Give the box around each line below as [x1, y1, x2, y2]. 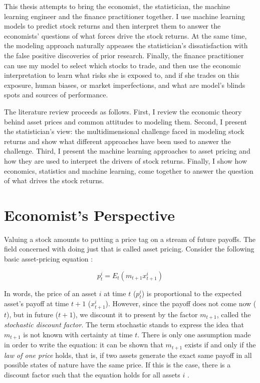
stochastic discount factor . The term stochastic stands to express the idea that [4, 319, 244, 329]
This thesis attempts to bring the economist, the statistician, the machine [4, 1, 230, 11]
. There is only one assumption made [137, 329, 251, 339]
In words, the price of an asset [4, 288, 97, 298]
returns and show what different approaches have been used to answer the [4, 136, 231, 146]
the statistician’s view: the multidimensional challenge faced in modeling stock [4, 126, 244, 137]
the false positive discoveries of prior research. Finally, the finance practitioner [4, 50, 244, 60]
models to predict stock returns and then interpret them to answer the [4, 21, 221, 31]
